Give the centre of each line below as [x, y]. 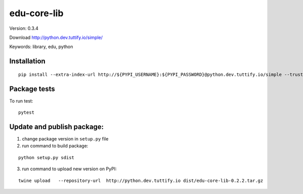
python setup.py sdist [46, 157]
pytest [27, 113]
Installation [27, 61]
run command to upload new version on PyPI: [69, 169]
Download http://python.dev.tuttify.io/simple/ [56, 37]
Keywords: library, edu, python [41, 47]
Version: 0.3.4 [24, 28]
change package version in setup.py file [65, 138]
